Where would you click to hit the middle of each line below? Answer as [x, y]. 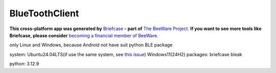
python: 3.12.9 [24, 64]
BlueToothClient [44, 13]
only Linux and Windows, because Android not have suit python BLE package [91, 45]
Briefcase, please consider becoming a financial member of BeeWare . [84, 35]
